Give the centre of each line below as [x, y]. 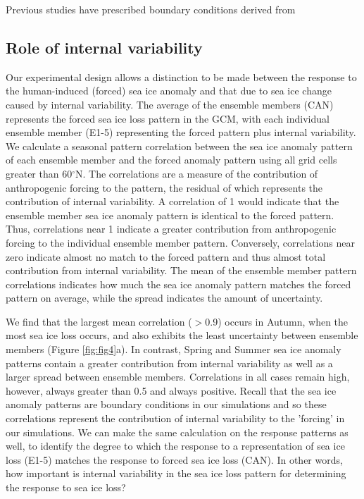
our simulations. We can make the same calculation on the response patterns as [177, 432]
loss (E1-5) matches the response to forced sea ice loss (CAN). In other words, [174, 459]
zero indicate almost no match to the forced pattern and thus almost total [166, 256]
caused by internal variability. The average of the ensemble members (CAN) [170, 104]
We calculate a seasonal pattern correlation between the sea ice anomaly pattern [179, 146]
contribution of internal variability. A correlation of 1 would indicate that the [172, 201]
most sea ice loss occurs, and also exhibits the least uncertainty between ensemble [182, 335]
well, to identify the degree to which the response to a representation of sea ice [175, 446]
